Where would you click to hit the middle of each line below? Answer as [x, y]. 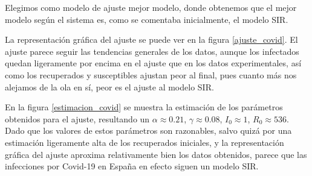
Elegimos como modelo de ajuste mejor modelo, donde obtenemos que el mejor [151, 7]
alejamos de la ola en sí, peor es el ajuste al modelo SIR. [109, 86]
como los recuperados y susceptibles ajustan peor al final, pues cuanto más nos [151, 74]
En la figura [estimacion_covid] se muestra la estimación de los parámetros [144, 107]
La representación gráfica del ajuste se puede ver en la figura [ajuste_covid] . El [151, 39]
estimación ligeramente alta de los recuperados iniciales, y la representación [145, 142]
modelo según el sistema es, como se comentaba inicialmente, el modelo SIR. [147, 19]
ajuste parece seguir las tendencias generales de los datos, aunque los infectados [152, 51]
